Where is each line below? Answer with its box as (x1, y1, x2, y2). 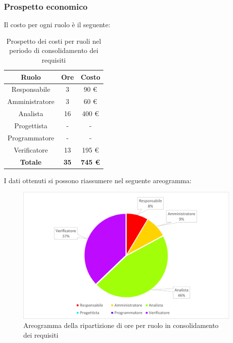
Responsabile (11, 84, 50, 94)
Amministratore (7, 96, 54, 106)
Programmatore (7, 132, 54, 142)
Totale (20, 156, 42, 167)
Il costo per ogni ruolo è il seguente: (4, 19, 111, 30)
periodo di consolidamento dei (9, 45, 99, 55)
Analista (18, 108, 44, 119)
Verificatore (14, 144, 48, 154)
